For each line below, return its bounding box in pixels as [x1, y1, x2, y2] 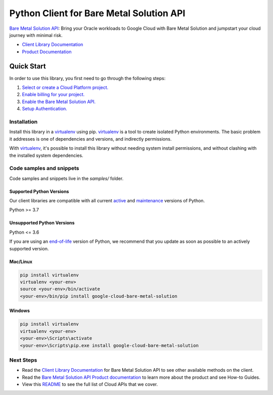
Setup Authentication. [22, 106, 68, 112]
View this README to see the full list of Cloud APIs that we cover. [22, 381, 158, 387]
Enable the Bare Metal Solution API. [22, 99, 96, 105]
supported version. [9, 245, 49, 251]
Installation [9, 118, 38, 125]
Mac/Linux [9, 258, 33, 265]
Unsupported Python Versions [9, 220, 75, 226]
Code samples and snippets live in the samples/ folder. [9, 175, 124, 182]
